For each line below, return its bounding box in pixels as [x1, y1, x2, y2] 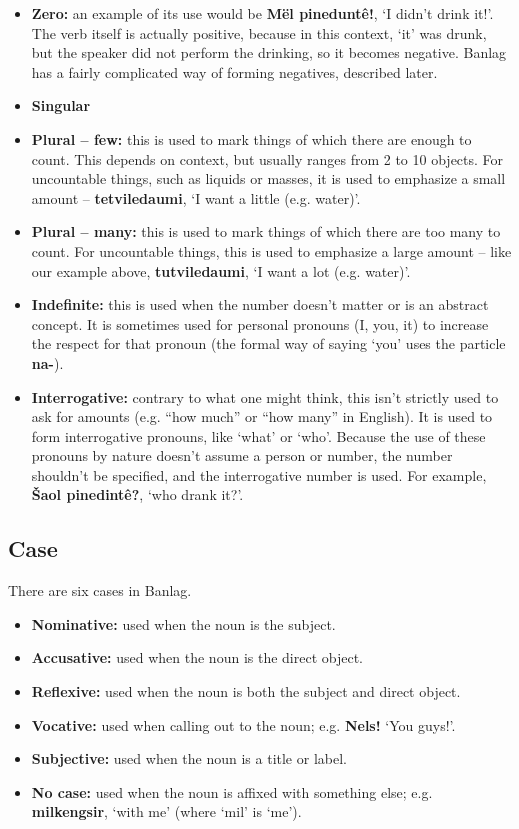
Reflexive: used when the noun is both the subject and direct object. [31, 681, 461, 702]
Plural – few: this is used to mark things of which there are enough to [31, 128, 472, 149]
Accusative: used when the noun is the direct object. [31, 647, 363, 668]
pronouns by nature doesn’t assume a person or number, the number [31, 445, 453, 466]
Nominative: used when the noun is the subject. [31, 613, 336, 634]
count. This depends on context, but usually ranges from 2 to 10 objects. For [31, 148, 504, 169]
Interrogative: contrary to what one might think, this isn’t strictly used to [31, 386, 499, 407]
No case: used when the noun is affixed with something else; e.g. [31, 781, 433, 802]
